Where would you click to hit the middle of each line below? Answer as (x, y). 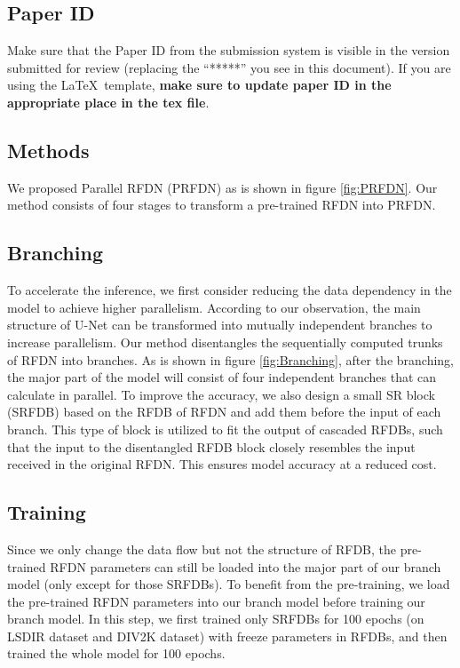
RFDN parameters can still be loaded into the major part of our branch (246, 566)
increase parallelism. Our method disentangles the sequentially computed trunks (225, 342)
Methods (48, 150)
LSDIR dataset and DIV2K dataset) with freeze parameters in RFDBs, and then (227, 636)
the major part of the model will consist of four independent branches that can (222, 377)
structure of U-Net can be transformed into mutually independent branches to (220, 325)
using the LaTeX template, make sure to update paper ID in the (199, 85)
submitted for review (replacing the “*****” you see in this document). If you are (229, 67)
